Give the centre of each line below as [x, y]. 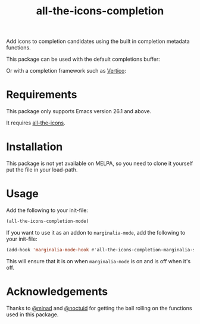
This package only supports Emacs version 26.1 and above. [79, 111]
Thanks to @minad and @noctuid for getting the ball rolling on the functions [99, 308]
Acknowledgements [57, 292]
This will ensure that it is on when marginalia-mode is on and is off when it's [99, 261]
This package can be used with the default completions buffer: [83, 59]
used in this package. [32, 314]
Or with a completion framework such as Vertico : [66, 71]
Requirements [42, 95]
